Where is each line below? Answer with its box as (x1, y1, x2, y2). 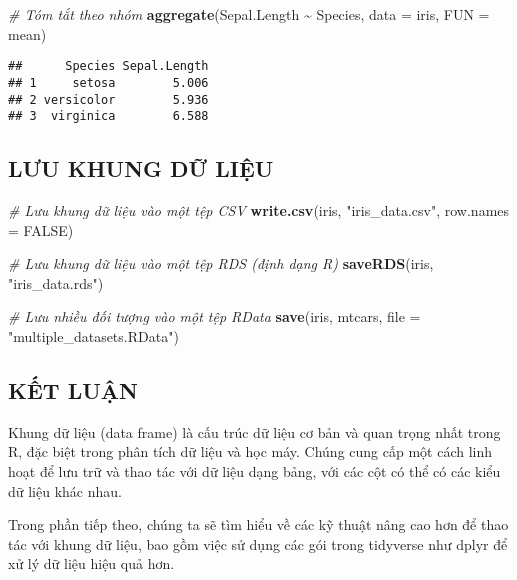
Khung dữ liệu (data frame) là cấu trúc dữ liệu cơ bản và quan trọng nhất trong (8, 421, 501, 442)
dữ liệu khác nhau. (8, 480, 122, 501)
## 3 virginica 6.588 (8, 109, 209, 124)
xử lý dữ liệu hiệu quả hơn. (8, 553, 175, 574)
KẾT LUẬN (8, 374, 138, 405)
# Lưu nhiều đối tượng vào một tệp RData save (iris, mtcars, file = (8, 306, 421, 327)
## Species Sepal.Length (8, 59, 209, 74)
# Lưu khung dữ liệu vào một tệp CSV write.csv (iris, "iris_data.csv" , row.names (8, 200, 510, 221)
